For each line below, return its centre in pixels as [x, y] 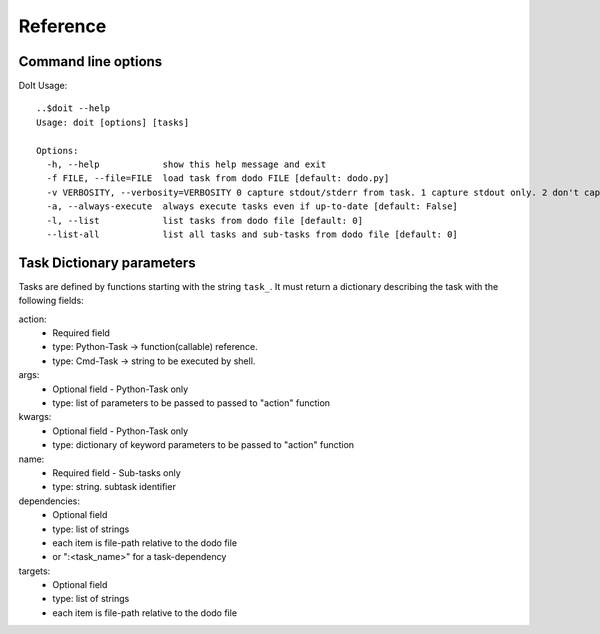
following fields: [51, 301]
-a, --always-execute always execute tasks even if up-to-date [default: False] [252, 206]
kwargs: [35, 417]
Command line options [90, 61]
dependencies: [49, 501]
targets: [34, 571]
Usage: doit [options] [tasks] [113, 122]
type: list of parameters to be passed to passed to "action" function [191, 403]
